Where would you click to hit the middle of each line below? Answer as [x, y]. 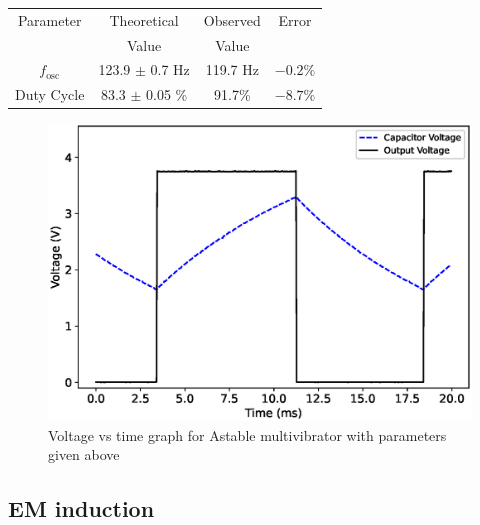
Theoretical [144, 19]
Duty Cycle [50, 94]
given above [84, 454]
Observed [232, 19]
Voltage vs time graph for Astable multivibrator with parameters [247, 434]
